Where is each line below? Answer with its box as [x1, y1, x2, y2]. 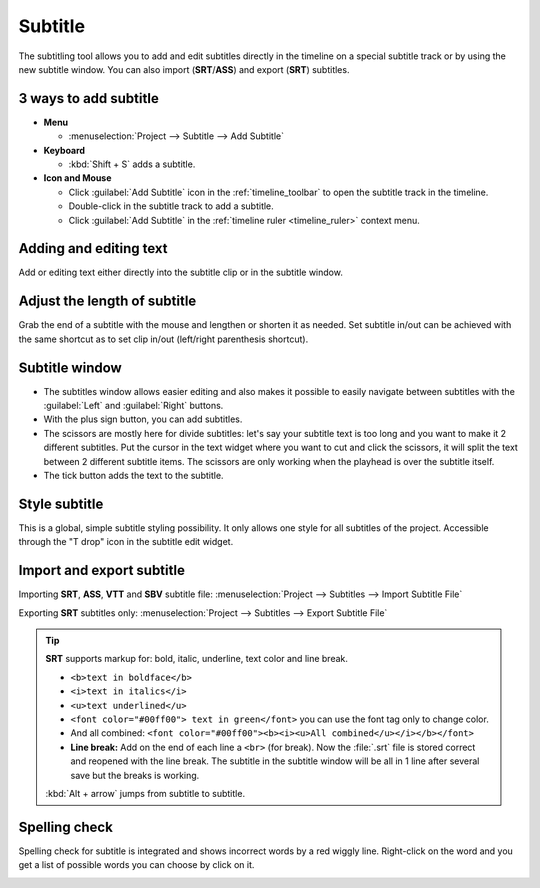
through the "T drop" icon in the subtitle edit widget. [18, 536, 234, 548]
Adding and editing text [18, 240, 169, 257]
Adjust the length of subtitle [18, 293, 197, 310]
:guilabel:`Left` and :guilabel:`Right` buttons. [43, 400, 224, 412]
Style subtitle [18, 495, 104, 512]
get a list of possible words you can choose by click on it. [18, 859, 255, 871]
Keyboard [43, 144, 85, 156]
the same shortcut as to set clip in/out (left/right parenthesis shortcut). [18, 333, 309, 345]
